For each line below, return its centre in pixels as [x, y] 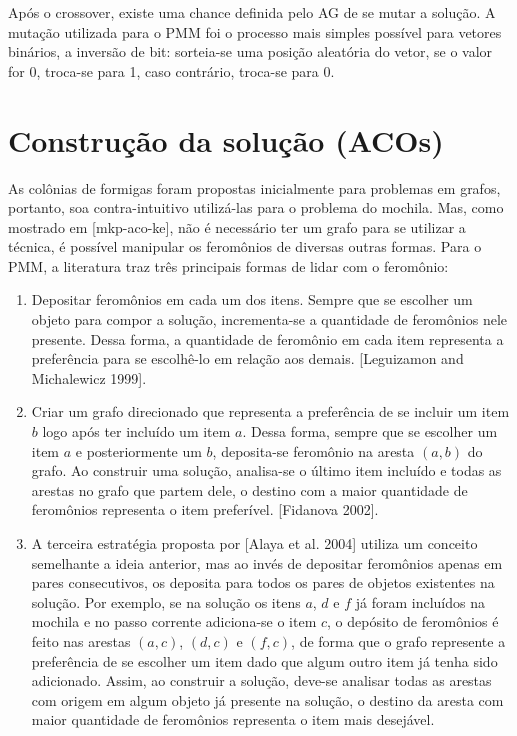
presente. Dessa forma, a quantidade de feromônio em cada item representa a [267, 338]
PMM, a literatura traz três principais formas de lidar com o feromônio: [228, 265]
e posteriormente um [138, 450]
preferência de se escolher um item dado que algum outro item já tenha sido [264, 660]
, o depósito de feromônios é [413, 621]
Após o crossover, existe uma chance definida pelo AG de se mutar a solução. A [252, 12]
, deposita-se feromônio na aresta [313, 450]
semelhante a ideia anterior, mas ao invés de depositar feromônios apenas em [267, 562]
